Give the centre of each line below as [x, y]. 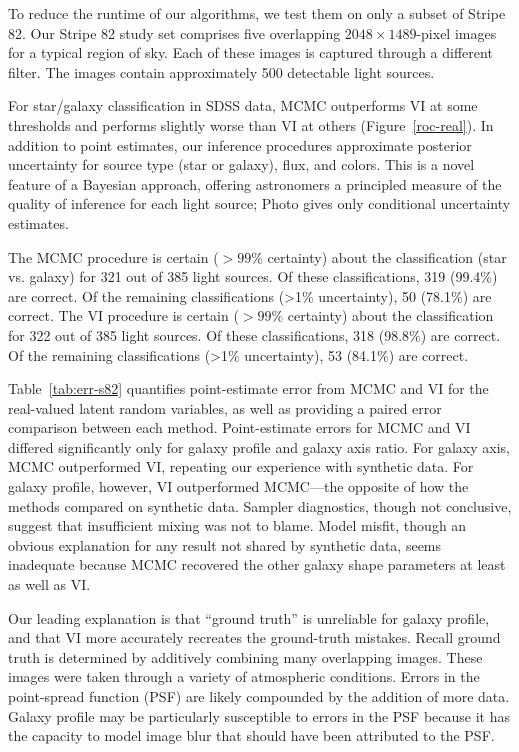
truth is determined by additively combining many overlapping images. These [245, 656]
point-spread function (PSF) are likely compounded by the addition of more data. [259, 696]
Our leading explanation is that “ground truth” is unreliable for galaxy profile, [249, 617]
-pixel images [456, 32]
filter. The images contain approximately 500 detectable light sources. [221, 71]
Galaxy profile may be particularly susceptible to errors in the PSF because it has [259, 715]
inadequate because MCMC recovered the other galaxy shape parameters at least [257, 564]
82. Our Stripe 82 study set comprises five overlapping [174, 32]
